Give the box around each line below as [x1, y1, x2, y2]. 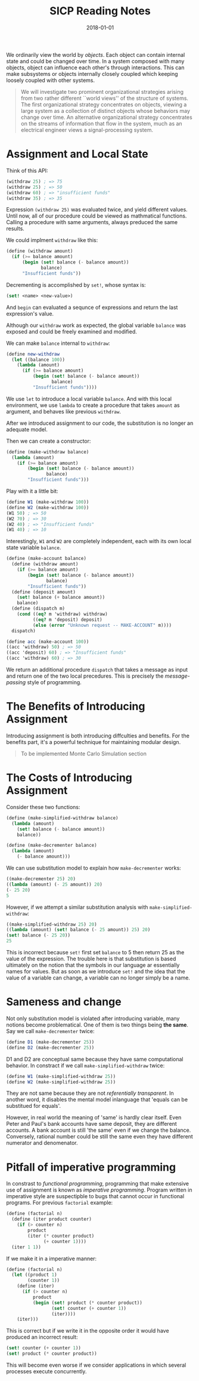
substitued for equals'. [6, 1103, 61, 1110]
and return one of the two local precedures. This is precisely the [6, 672, 164, 679]
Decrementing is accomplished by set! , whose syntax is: [6, 281, 146, 288]
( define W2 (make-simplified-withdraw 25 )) [6, 1079, 116, 1085]
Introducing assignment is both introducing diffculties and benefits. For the [6, 732, 189, 739]
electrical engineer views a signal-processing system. [20, 126, 154, 133]
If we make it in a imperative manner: [6, 1255, 97, 1262]
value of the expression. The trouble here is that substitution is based [6, 955, 176, 962]
